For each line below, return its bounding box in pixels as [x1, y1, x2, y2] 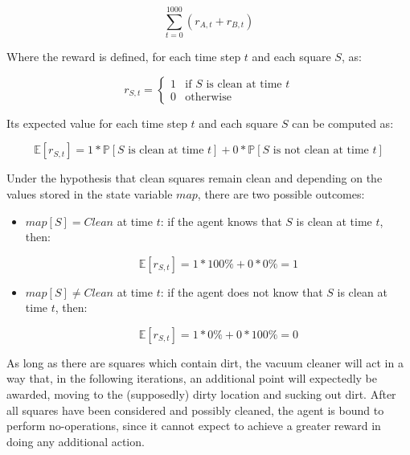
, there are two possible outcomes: [197, 185, 365, 202]
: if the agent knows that [160, 212, 282, 229]
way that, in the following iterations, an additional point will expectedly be [6, 370, 378, 387]
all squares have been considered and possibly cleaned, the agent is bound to [6, 401, 384, 418]
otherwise [185, 92, 232, 104]
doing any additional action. [6, 432, 145, 449]
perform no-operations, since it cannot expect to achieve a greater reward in [6, 417, 381, 434]
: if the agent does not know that [160, 283, 323, 300]
